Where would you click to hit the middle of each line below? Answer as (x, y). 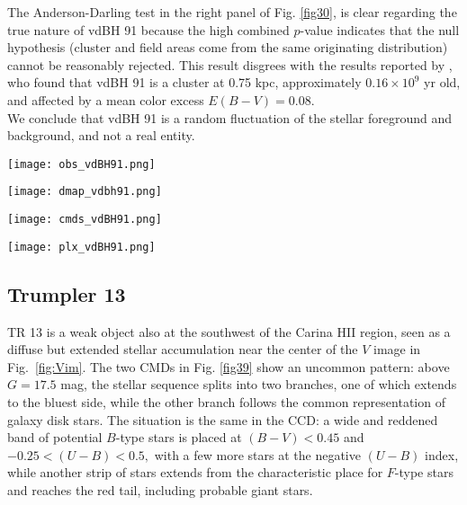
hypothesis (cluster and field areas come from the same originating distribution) (228, 47)
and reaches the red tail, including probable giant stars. (160, 489)
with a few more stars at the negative (257, 454)
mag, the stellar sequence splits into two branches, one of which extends (259, 384)
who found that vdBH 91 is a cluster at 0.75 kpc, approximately (184, 82)
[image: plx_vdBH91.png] (81, 247)
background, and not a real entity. (101, 135)
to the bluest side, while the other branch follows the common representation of (226, 401)
